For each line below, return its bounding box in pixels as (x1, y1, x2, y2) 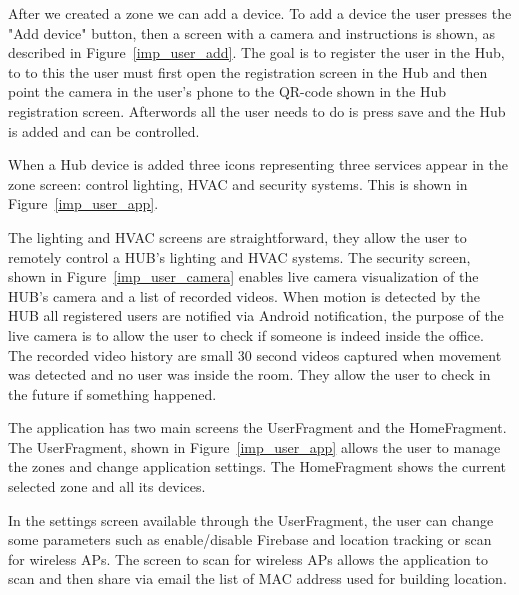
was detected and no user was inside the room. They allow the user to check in (8, 364, 491, 385)
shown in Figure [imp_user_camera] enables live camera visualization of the (8, 266, 479, 287)
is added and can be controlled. (8, 120, 200, 141)
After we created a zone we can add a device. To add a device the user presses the (8, 3, 512, 23)
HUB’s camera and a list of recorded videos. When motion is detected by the (8, 285, 480, 306)
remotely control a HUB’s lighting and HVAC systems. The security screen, (8, 246, 471, 267)
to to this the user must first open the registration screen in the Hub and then (8, 61, 488, 82)
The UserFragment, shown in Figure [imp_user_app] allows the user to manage (8, 436, 501, 457)
